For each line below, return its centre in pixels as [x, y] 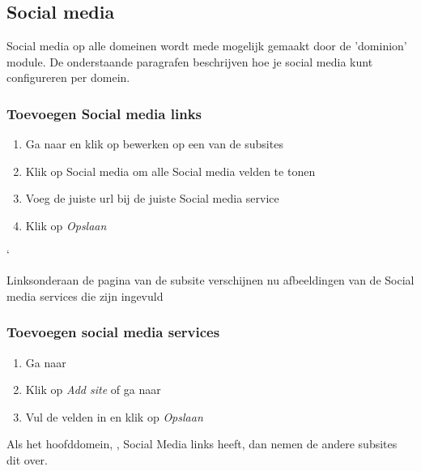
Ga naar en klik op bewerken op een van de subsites [154, 144]
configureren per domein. [68, 77]
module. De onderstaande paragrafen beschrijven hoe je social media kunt [190, 61]
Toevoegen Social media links [104, 113]
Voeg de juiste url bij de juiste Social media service [152, 198]
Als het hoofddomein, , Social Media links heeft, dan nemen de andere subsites [202, 444]
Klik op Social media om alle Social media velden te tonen [170, 171]
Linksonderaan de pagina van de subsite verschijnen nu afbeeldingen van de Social [210, 280]
